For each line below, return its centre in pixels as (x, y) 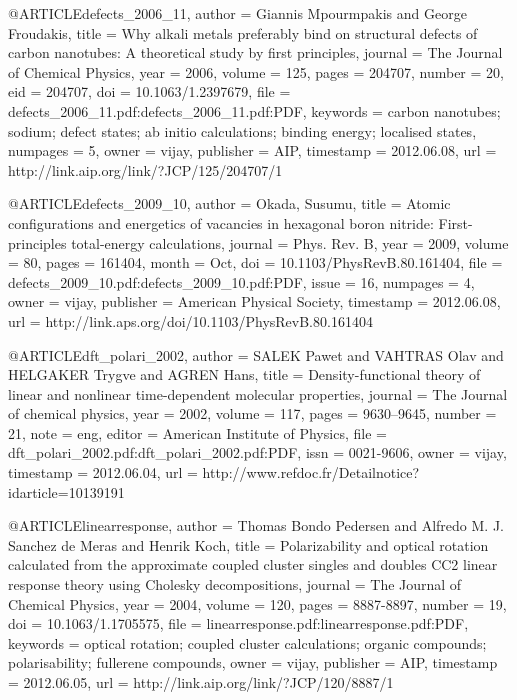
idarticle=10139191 (66, 491)
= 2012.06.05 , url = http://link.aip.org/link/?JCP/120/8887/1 (201, 682)
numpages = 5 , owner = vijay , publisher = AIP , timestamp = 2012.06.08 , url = (252, 150)
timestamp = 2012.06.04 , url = (103, 472)
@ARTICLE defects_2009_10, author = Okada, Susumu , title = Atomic (229, 203)
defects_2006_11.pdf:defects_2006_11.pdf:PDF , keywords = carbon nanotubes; (254, 110)
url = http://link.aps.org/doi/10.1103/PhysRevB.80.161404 (190, 320)
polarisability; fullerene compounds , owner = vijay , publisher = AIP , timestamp (253, 662)
